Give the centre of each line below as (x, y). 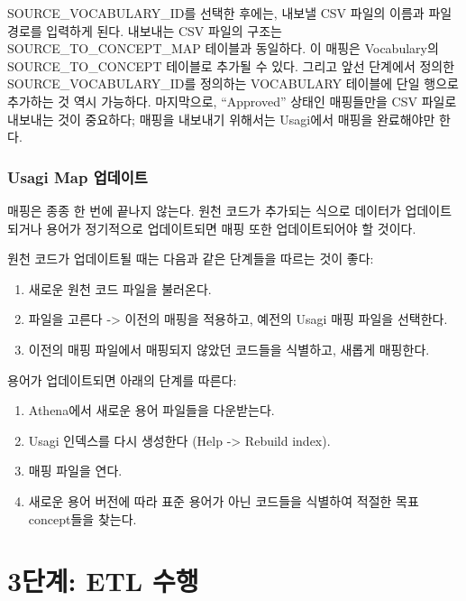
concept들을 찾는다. (82, 518)
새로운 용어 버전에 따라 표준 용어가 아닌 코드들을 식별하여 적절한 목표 (224, 500)
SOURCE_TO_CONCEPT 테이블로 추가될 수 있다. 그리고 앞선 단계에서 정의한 (231, 65)
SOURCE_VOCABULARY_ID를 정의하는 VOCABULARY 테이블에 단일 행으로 (233, 83)
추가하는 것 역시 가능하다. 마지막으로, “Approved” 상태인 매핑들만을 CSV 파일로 (232, 101)
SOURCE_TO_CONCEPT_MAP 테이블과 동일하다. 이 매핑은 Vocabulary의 (223, 48)
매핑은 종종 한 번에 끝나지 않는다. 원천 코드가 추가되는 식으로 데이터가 (204, 210)
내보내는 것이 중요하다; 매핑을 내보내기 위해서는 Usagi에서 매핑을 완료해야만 (221, 119)
